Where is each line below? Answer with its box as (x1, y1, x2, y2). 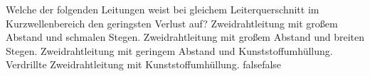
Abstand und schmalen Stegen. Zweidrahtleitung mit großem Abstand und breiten (6, 30, 365, 44)
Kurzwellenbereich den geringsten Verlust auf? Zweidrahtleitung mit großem (6, 15, 338, 30)
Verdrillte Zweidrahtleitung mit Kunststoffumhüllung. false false (6, 57, 282, 72)
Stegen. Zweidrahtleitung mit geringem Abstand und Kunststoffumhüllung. (6, 43, 333, 58)
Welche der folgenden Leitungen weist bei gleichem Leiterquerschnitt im (6, 2, 319, 16)
